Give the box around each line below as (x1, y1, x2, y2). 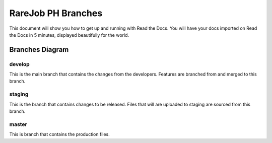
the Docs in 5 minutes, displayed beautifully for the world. (9, 32, 129, 38)
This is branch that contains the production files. (9, 131, 110, 137)
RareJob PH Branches (9, 8, 103, 19)
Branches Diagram (9, 45, 69, 54)
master (9, 121, 27, 128)
